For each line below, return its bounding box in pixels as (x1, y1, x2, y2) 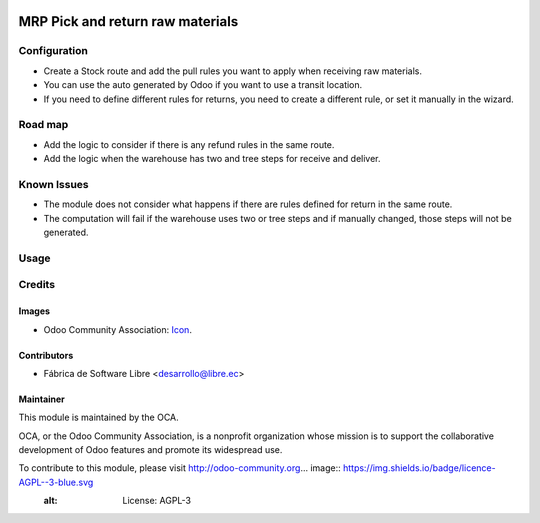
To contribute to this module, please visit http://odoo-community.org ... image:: (18, 462, 341, 474)
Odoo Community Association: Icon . (43, 323, 192, 335)
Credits (18, 278, 55, 292)
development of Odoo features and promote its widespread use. (18, 444, 283, 456)
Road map (18, 118, 69, 132)
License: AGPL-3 (122, 495, 192, 507)
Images (18, 305, 50, 317)
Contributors (18, 349, 74, 361)
